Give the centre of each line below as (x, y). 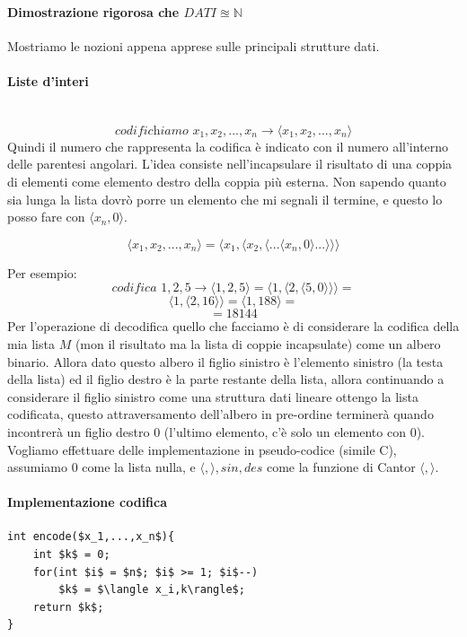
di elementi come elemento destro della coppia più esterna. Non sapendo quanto (227, 181)
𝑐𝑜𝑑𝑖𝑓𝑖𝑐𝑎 (134, 288)
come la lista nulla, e (139, 467)
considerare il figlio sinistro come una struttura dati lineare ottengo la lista (213, 396)
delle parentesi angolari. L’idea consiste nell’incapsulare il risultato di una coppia (230, 164)
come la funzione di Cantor (341, 467)
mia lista (31, 343)
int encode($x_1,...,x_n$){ (91, 537)
